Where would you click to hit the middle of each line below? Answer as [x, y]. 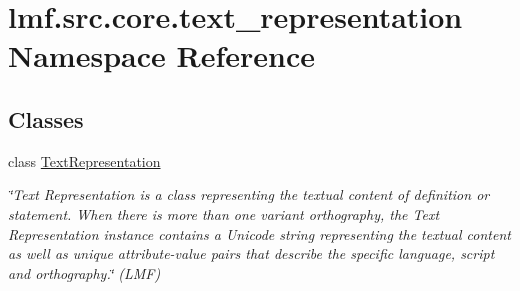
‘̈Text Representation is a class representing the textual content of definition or [249, 194]
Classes [46, 118]
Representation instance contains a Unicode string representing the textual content [259, 233]
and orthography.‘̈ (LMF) [84, 272]
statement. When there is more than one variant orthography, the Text [224, 213]
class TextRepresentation [84, 160]
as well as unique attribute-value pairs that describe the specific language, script [251, 253]
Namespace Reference [161, 55]
